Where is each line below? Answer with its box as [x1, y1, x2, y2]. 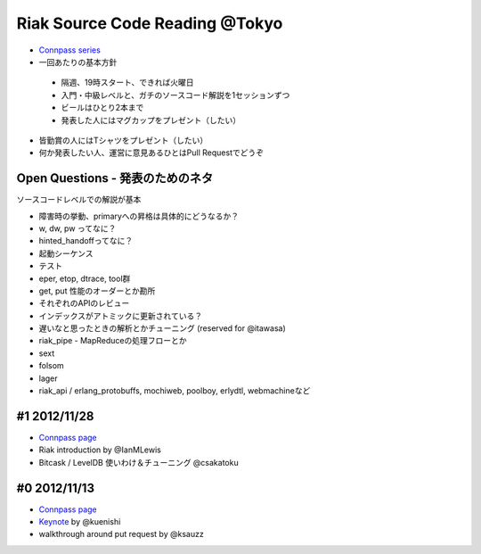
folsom [38, 360, 64, 371]
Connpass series [38, 45, 102, 55]
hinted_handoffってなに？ [38, 236, 134, 246]
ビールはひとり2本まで [61, 103, 144, 113]
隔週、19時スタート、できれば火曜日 [61, 77, 195, 88]
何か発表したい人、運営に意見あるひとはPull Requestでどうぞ [38, 147, 265, 158]
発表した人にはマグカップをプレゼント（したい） [61, 114, 240, 125]
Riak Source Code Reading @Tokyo [16, 13, 283, 33]
